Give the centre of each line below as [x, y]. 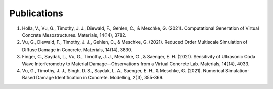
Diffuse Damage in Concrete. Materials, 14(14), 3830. [77, 49]
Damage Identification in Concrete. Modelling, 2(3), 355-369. [100, 78]
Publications [36, 13]
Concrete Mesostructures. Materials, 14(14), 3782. [74, 35]
